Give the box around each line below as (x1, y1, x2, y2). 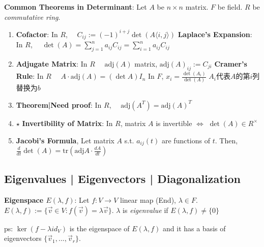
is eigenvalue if (123, 204, 168, 215)
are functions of (161, 135, 211, 145)
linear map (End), (120, 195, 176, 205)
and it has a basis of (163, 223, 226, 233)
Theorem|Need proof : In (16, 99, 102, 110)
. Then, (215, 135, 238, 145)
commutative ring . (4, 11, 61, 22)
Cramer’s (214, 58, 247, 69)
